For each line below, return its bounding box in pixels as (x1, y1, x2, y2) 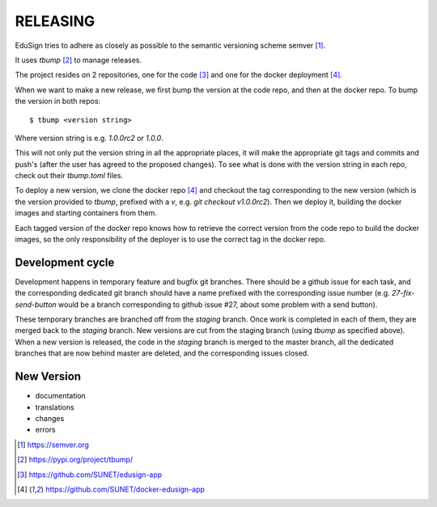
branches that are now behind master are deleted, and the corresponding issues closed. (15, 348, 309, 358)
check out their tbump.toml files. (15, 171, 124, 181)
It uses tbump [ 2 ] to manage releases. (15, 55, 142, 65)
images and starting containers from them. (15, 208, 158, 218)
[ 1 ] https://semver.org (17, 440, 89, 449)
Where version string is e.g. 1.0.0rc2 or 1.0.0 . (15, 133, 163, 143)
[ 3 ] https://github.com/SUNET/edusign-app (17, 470, 163, 479)
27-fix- (391, 288, 415, 298)
